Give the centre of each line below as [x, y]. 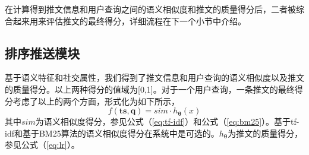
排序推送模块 [42, 53]
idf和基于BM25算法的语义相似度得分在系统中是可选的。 [112, 133]
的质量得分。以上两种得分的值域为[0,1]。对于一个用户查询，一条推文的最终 [150, 89]
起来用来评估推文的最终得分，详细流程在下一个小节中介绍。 [129, 20]
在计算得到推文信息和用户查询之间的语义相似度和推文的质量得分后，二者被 [150, 9]
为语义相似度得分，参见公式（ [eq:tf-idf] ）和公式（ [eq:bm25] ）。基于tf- [167, 121]
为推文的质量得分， [265, 133]
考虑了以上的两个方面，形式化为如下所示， [96, 101]
